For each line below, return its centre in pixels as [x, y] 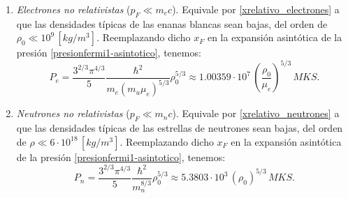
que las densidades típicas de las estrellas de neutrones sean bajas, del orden [180, 128]
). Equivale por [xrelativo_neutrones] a [256, 113]
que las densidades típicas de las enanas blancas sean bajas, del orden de [172, 23]
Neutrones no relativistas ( [73, 113]
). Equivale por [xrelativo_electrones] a [256, 9]
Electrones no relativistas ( [73, 9]
